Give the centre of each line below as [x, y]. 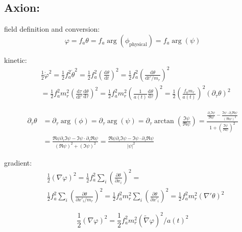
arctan [164, 121]
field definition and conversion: [52, 29]
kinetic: [16, 60]
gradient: [18, 162]
